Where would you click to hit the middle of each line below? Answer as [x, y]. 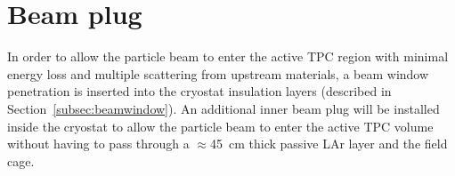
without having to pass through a [98, 144]
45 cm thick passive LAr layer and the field [329, 144]
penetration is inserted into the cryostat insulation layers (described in [199, 91]
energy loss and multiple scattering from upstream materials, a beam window [218, 73]
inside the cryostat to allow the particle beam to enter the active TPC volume [220, 126]
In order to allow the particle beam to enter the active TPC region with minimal [228, 56]
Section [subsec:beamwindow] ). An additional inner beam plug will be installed [223, 108]
